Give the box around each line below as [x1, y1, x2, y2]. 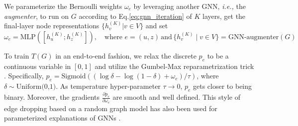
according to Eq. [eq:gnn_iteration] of [79, 10, 192, 21]
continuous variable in [4, 61, 71, 71]
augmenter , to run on [4, 10, 69, 21]
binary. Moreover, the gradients [4, 92, 99, 102]
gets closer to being [193, 80, 252, 91]
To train [4, 50, 29, 61]
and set [145, 20, 168, 31]
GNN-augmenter [228, 33, 279, 41]
